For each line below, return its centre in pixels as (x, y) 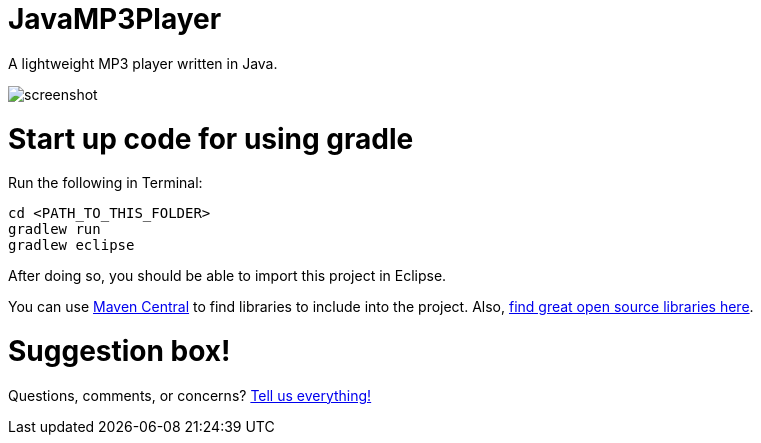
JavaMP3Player (115, 19)
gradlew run (54, 229)
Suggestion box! (119, 351)
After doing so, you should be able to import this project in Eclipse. (227, 276)
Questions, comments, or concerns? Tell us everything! (190, 395)
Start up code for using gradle (211, 138)
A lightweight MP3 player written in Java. (143, 63)
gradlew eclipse (71, 245)
